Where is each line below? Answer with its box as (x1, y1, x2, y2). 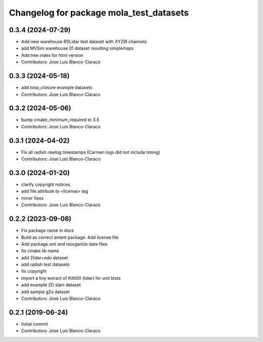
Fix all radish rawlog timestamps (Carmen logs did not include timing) (21, 149, 161, 155)
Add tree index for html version (21, 52, 84, 58)
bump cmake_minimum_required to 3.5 (21, 117, 99, 123)
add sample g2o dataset (21, 288, 70, 294)
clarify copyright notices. (21, 181, 72, 187)
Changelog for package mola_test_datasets (9, 7, 189, 18)
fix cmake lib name (21, 248, 59, 254)
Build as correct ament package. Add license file (21, 234, 119, 240)
